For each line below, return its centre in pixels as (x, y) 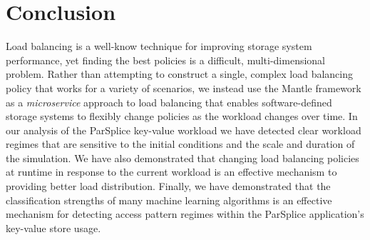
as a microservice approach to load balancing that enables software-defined (169, 102)
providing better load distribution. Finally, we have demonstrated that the (168, 186)
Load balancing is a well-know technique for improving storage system (159, 46)
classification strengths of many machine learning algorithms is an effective (169, 200)
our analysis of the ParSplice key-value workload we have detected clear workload (184, 130)
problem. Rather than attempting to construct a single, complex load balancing (179, 74)
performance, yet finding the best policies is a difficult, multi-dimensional (166, 60)
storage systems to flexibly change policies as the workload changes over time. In (182, 116)
